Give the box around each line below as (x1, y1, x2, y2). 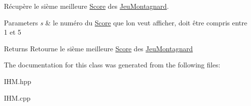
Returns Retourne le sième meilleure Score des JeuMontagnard (4, 43, 193, 53)
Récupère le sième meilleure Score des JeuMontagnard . (4, 1, 169, 11)
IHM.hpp (4, 76, 31, 86)
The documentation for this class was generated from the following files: (4, 60, 221, 70)
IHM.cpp (4, 92, 31, 103)
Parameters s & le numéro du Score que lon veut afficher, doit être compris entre (4, 17, 248, 27)
